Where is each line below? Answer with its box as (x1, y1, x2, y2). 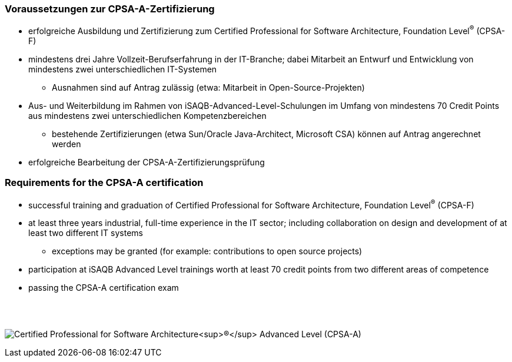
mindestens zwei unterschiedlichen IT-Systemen (28, 64, 217, 75)
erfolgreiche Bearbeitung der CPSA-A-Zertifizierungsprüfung (28, 157, 265, 168)
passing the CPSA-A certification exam (28, 283, 179, 293)
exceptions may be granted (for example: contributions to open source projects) (52, 246, 363, 257)
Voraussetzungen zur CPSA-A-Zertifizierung (5, 3, 215, 15)
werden (52, 139, 81, 150)
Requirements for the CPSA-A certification (5, 177, 204, 189)
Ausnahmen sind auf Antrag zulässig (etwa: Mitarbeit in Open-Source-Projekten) (52, 82, 365, 93)
